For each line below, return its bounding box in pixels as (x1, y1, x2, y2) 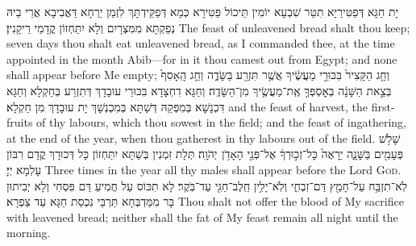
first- (371, 98, 395, 115)
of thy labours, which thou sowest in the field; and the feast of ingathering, (36, 114, 406, 131)
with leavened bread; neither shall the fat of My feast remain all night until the (6, 208, 398, 225)
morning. (6, 224, 51, 241)
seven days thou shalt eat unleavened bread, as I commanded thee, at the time (6, 35, 395, 52)
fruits (6, 114, 33, 131)
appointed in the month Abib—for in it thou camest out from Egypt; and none (6, 50, 397, 67)
